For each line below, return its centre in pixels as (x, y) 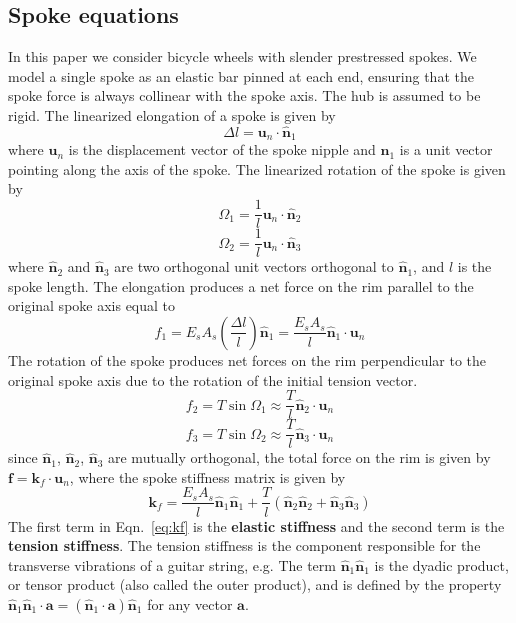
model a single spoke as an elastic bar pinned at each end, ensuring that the (241, 75)
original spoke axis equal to (92, 305)
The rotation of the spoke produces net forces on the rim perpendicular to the (247, 359)
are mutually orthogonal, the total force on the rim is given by (299, 457)
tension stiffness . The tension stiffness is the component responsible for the (244, 545)
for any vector (190, 603)
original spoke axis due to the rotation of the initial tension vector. (213, 379)
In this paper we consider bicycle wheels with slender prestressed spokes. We (242, 56)
